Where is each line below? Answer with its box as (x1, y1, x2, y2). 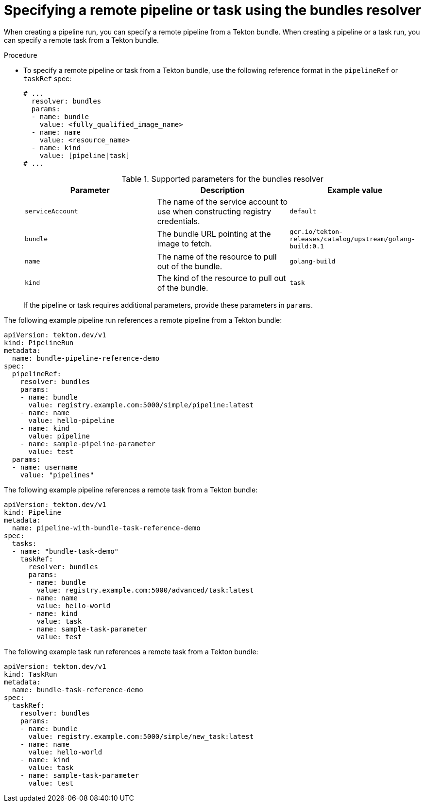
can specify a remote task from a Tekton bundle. (4, 35, 159, 44)
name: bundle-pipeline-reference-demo (12, 354, 160, 362)
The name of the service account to (157, 196, 288, 207)
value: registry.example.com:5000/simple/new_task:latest (28, 732, 254, 740)
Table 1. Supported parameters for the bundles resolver (121, 174, 323, 184)
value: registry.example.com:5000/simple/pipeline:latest (28, 401, 254, 409)
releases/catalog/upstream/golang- (289, 235, 415, 243)
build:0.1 (289, 242, 324, 250)
